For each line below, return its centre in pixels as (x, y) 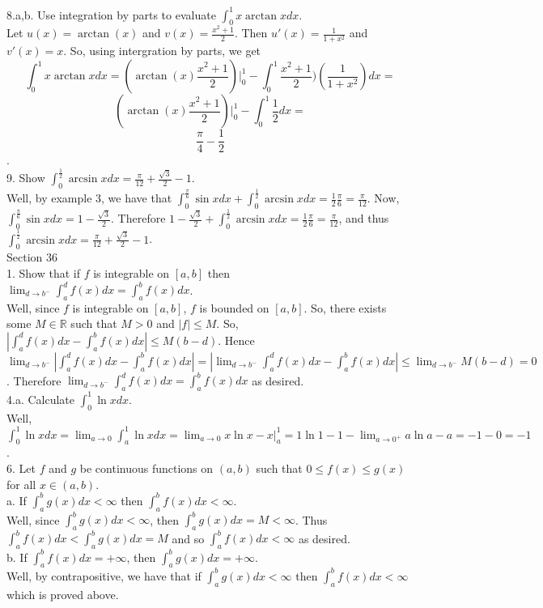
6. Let (21, 468)
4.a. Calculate (40, 399)
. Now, (383, 198)
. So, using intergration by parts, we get (162, 51)
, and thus (364, 218)
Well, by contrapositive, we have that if (104, 575)
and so (188, 538)
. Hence (236, 340)
